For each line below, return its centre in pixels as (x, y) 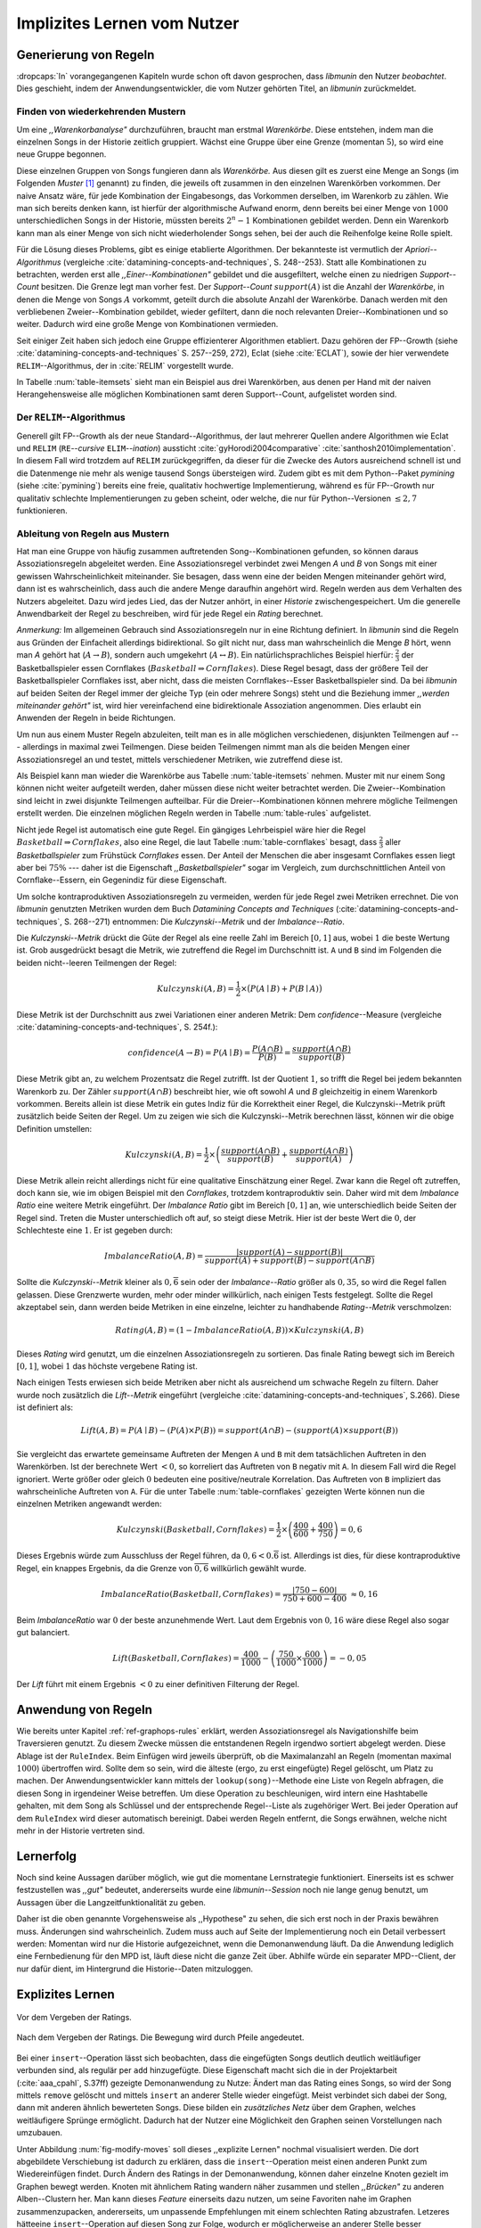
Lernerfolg (47, 1856)
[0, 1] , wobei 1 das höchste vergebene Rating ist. (107, 1366)
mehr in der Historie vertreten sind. (81, 1831)
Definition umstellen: (54, 1128)
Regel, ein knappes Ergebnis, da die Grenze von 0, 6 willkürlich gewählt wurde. (162, 1568)
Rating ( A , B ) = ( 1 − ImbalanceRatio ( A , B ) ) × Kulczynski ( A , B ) (240, 1331)
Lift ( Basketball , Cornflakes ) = (176, 1658)
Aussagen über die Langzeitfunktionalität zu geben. (111, 1902)
